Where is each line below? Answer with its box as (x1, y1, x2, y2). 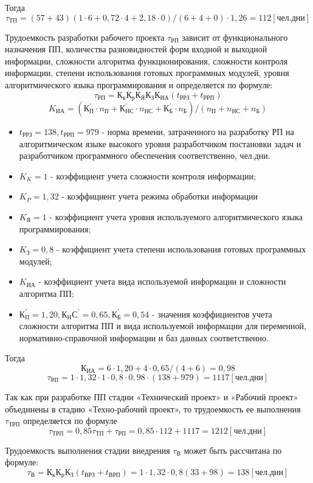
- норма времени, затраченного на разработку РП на (101, 125, 294, 138)
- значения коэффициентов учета (151, 307, 272, 320)
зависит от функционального (182, 30, 288, 43)
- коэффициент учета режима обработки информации (61, 190, 258, 203)
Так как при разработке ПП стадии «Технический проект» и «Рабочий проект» (5, 390, 298, 403)
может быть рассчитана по (184, 443, 282, 456)
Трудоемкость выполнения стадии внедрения (5, 443, 170, 456)
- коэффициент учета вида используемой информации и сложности (38, 275, 286, 288)
